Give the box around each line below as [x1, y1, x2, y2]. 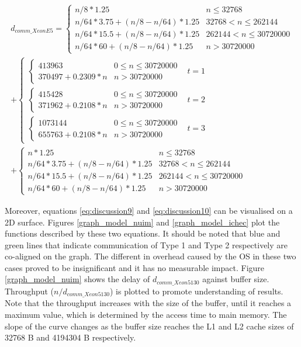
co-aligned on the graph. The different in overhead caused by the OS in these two [5, 250, 296, 262]
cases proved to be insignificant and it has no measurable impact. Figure [5, 261, 265, 273]
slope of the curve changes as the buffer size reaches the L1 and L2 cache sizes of [5, 320, 294, 332]
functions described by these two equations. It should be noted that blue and [5, 227, 281, 240]
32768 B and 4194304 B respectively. [5, 331, 136, 343]
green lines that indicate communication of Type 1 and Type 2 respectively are [5, 238, 288, 251]
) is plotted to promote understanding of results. [110, 284, 283, 297]
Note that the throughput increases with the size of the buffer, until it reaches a [5, 297, 292, 309]
